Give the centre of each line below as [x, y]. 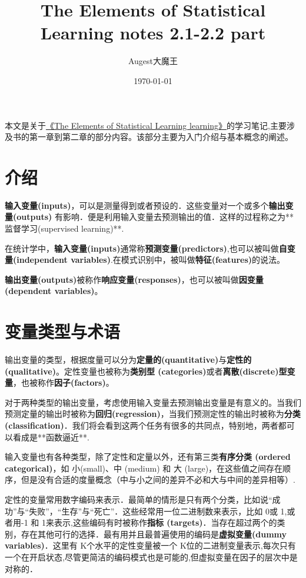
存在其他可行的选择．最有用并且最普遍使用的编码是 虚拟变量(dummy [154, 534]
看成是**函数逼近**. [51, 437]
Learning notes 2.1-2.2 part [153, 33]
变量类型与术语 [63, 331]
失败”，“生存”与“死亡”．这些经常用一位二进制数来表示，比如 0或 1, [158, 511]
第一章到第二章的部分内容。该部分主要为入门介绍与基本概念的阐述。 [161, 137]
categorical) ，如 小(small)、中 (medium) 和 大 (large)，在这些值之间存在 [144, 468]
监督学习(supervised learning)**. [64, 228]
